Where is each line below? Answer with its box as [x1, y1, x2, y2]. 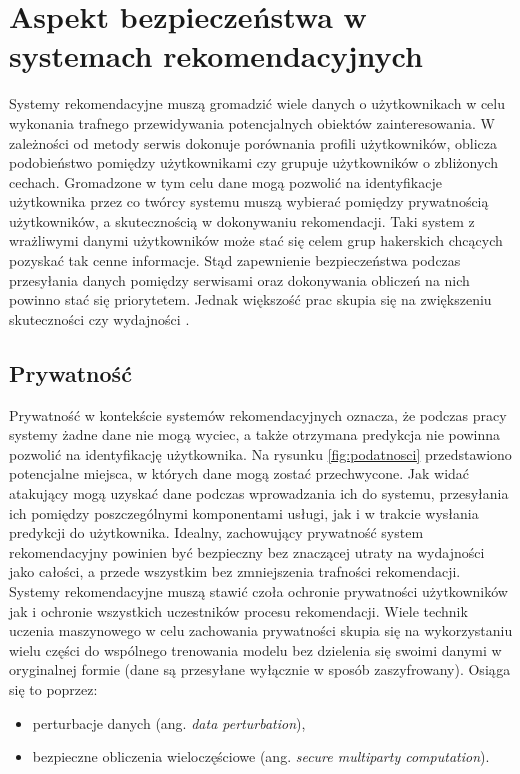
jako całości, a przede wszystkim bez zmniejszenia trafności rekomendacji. [9, 561, 461, 582]
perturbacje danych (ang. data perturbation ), [32, 712, 306, 733]
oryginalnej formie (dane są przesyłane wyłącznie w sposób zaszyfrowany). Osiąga [9, 659, 511, 680]
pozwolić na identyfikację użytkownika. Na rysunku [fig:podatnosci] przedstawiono [9, 443, 512, 464]
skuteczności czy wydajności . [9, 308, 190, 329]
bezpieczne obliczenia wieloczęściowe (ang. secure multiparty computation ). [32, 746, 490, 767]
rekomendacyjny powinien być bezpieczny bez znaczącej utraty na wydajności [9, 541, 485, 562]
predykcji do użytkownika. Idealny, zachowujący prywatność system [9, 522, 424, 543]
